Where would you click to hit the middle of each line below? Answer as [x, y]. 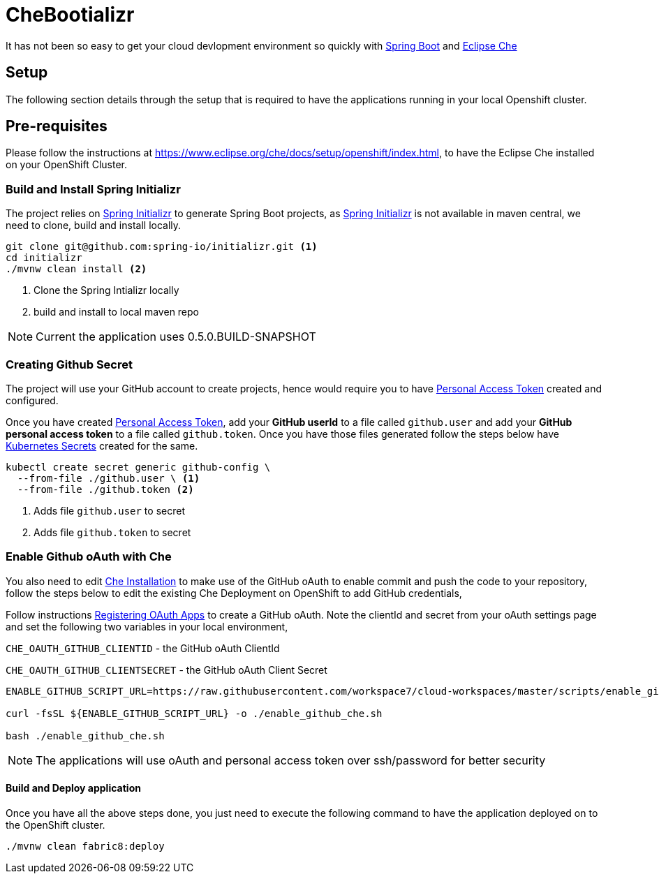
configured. [32, 400]
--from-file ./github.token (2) [105, 489]
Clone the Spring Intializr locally [106, 290]
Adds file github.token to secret [112, 532]
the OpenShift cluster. [55, 825]
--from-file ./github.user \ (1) [109, 478]
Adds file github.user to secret [109, 510]
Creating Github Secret [69, 364]
